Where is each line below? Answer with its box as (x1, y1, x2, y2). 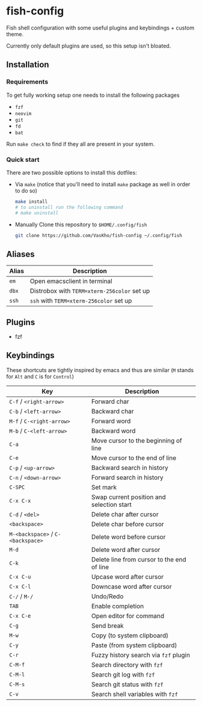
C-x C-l (9, 583, 31, 590)
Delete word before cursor (91, 533, 166, 541)
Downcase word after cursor (91, 582, 173, 590)
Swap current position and (91, 492, 167, 501)
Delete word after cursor (91, 545, 161, 554)
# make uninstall (14, 209, 59, 216)
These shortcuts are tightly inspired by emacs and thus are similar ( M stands (6, 366, 194, 374)
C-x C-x (9, 497, 31, 504)
